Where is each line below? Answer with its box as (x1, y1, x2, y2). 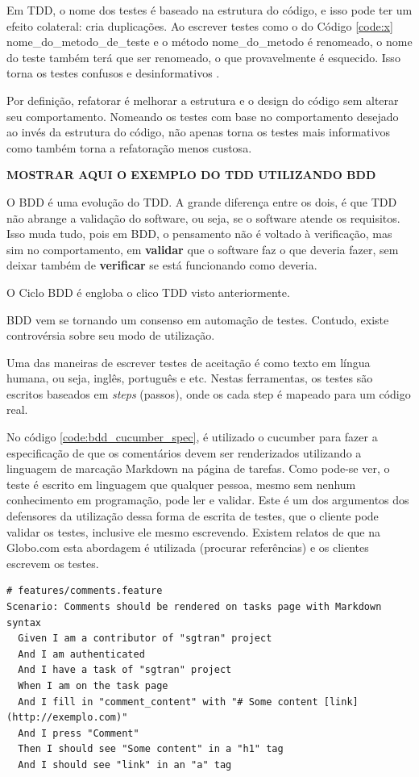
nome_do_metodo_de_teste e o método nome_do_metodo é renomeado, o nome (6, 33, 413, 50)
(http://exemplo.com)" (6, 712, 128, 724)
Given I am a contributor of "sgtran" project (18, 633, 272, 645)
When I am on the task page (18, 679, 168, 691)
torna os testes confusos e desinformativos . (6, 65, 220, 81)
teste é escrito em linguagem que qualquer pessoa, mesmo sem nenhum (6, 475, 356, 492)
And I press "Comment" (18, 727, 139, 739)
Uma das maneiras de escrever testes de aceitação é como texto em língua (6, 353, 371, 370)
